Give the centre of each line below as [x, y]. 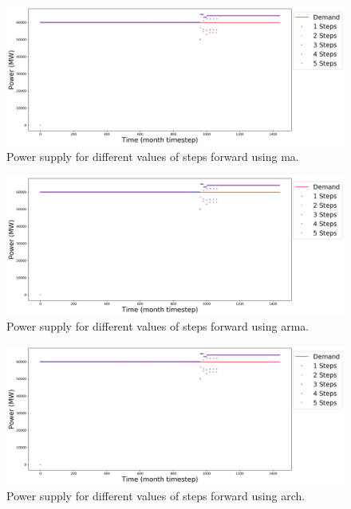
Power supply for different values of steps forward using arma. [158, 326]
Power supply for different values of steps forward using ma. [153, 157]
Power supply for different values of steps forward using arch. [156, 496]
